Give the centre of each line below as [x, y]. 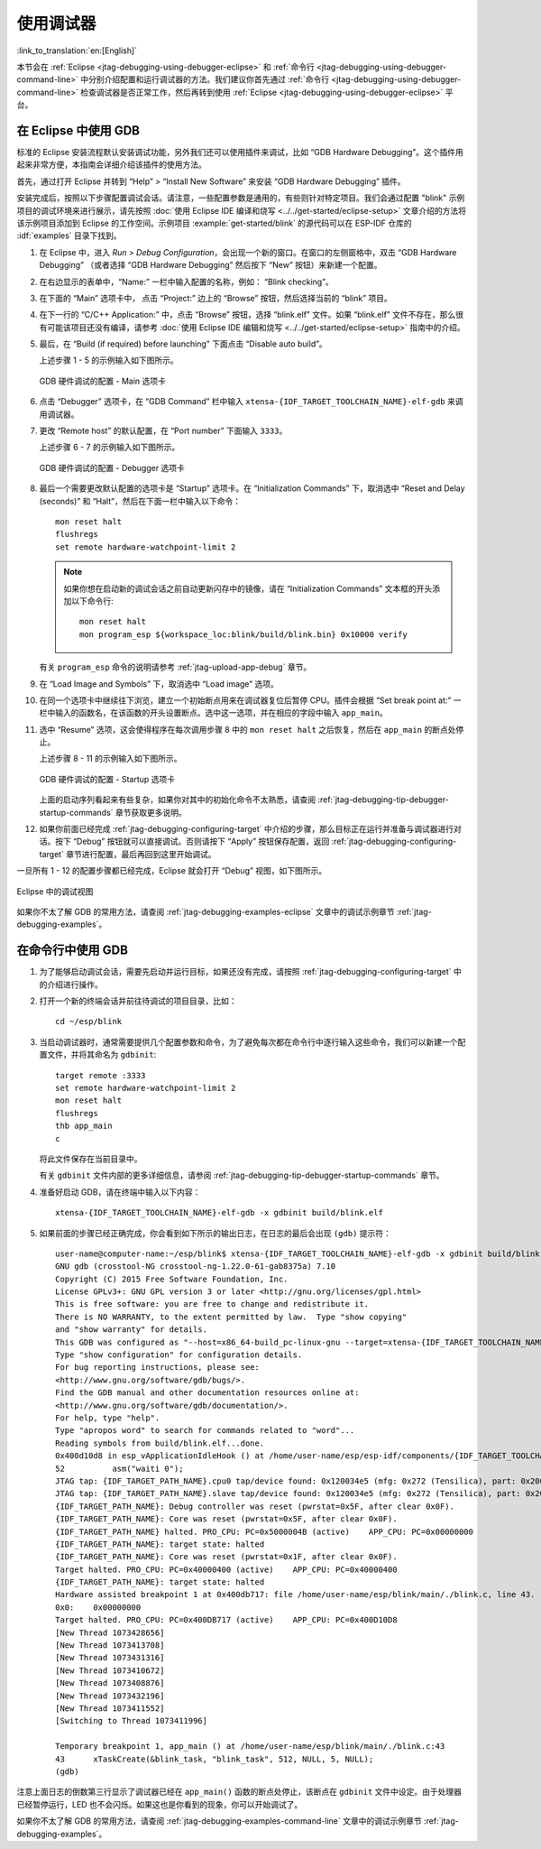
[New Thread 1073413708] [110, 1646]
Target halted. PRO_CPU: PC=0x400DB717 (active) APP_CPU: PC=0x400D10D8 [226, 1620]
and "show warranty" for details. [131, 1330]
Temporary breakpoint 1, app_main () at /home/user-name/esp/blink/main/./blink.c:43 [250, 1747]
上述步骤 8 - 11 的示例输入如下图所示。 [110, 759]
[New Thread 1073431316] [110, 1658]
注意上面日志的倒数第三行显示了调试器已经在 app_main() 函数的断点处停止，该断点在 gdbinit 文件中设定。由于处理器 [239, 1792]
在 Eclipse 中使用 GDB [78, 130]
